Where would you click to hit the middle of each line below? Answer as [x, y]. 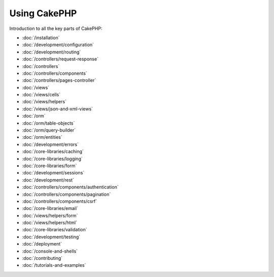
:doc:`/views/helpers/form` [50, 216]
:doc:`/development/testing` [51, 237]
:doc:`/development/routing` [52, 52]
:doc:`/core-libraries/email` [50, 208]
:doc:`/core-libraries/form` [49, 166]
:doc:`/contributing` [42, 258]
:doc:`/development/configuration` [58, 45]
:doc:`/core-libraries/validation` [55, 230]
